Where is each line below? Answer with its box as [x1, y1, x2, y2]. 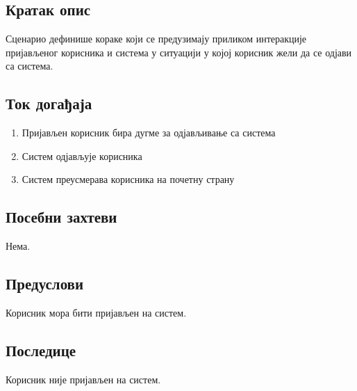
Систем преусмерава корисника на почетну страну [22, 172, 235, 186]
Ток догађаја [6, 93, 92, 114]
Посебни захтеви [6, 206, 117, 228]
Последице [6, 339, 76, 360]
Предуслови [6, 273, 84, 294]
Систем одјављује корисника [22, 148, 142, 163]
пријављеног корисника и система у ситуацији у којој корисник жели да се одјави [6, 45, 352, 59]
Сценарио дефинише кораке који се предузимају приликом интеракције [6, 31, 307, 46]
